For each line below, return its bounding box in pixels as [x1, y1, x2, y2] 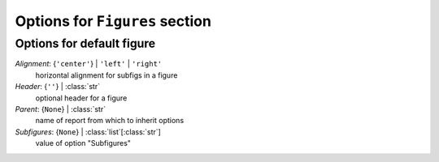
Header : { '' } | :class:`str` [15, 82, 101, 92]
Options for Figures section [15, 12, 211, 30]
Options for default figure [15, 36, 156, 51]
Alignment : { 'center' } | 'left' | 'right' [15, 59, 163, 69]
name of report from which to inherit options [35, 116, 185, 126]
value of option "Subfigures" [35, 139, 132, 148]
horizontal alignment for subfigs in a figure [35, 70, 178, 80]
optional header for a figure [35, 93, 128, 103]
